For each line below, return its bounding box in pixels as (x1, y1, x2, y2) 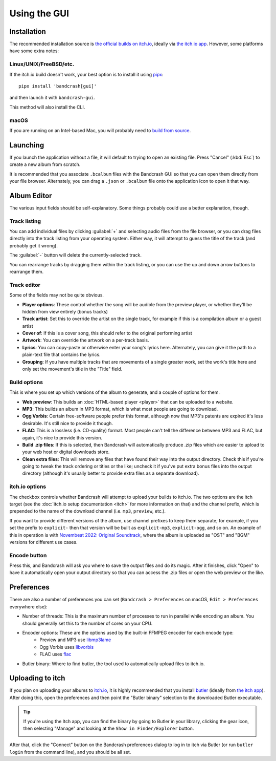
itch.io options (9, 483, 47, 490)
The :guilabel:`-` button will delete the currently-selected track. (9, 252, 142, 258)
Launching (9, 141, 44, 150)
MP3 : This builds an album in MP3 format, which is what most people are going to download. (22, 406, 218, 412)
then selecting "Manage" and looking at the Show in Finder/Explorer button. (23, 725, 194, 731)
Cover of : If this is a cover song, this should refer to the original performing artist (22, 330, 193, 336)
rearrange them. (9, 268, 44, 274)
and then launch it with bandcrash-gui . (9, 95, 96, 101)
